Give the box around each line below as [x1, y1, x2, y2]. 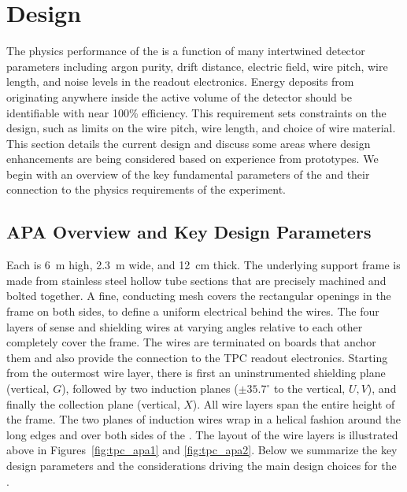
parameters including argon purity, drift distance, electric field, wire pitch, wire [6, 57, 388, 74]
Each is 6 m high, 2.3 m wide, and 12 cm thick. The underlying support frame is [6, 257, 401, 273]
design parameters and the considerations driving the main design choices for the [6, 457, 397, 473]
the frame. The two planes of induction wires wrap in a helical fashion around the [6, 411, 401, 427]
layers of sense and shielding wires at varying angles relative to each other [6, 318, 363, 335]
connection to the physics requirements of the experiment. [6, 181, 286, 198]
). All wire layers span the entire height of [192, 395, 395, 412]
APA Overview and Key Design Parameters [6, 220, 372, 244]
